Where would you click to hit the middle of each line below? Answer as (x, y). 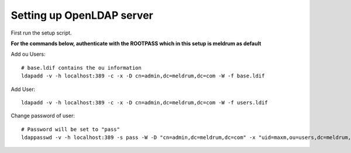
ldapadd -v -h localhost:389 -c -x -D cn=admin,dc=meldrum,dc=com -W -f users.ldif (145, 102)
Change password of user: (43, 116)
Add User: (23, 89)
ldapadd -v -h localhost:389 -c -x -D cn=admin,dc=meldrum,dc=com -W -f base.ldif (143, 76)
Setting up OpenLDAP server (82, 15)
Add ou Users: (28, 54)
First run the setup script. (41, 33)
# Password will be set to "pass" (70, 129)
